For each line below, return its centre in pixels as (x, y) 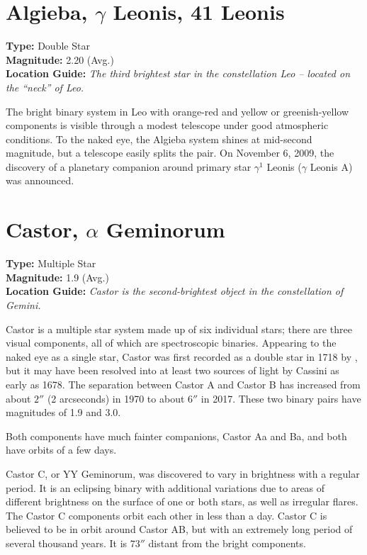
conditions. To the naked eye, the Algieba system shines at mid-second (159, 139)
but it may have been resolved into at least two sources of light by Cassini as (173, 370)
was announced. (40, 180)
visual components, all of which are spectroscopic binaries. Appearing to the (171, 343)
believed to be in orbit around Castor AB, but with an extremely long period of (179, 529)
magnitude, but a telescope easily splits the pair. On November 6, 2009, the (170, 153)
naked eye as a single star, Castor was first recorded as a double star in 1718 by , (182, 356)
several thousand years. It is (67, 543)
